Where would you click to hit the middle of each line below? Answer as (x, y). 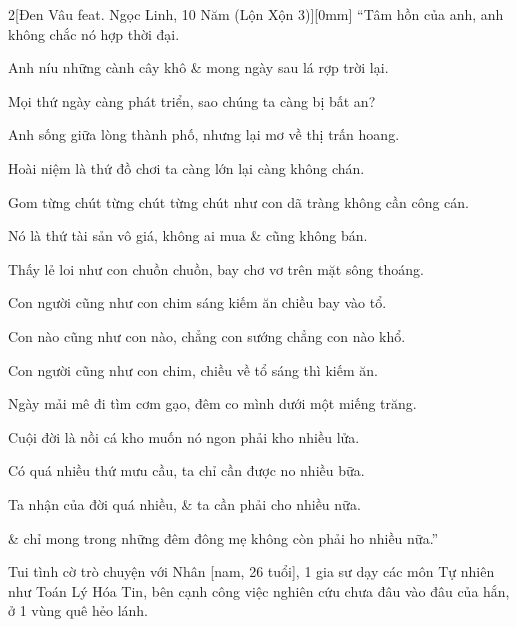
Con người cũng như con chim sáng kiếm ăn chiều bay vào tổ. (197, 302)
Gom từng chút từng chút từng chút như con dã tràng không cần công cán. (239, 201)
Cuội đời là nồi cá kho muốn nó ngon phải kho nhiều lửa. (184, 436)
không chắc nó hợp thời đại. (94, 33)
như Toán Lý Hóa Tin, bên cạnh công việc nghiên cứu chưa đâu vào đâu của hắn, (259, 590)
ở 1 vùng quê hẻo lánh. (78, 610)
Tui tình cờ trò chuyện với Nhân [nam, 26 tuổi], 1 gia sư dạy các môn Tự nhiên (251, 571)
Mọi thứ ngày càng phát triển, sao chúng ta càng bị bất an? (192, 100)
